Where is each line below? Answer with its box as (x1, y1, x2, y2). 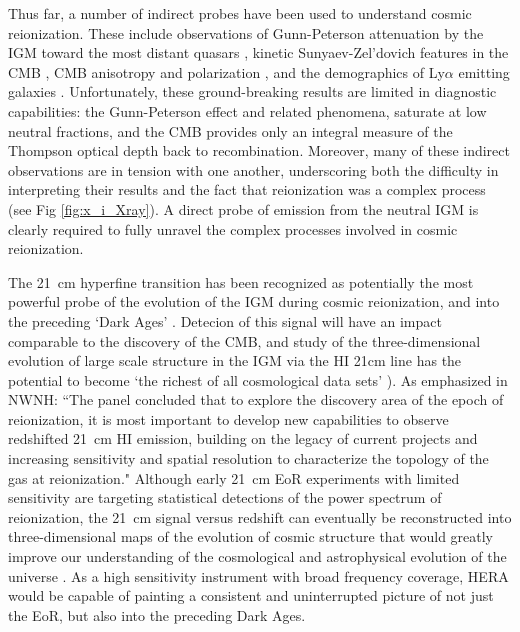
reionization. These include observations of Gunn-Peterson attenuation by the (8, 22, 484, 43)
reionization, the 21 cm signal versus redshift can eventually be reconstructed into (8, 506, 512, 527)
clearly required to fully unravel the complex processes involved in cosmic (8, 218, 458, 239)
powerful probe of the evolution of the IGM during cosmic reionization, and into (8, 291, 500, 312)
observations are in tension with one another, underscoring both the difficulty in (8, 159, 499, 180)
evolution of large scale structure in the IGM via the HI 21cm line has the (8, 350, 462, 371)
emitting (458, 61, 510, 82)
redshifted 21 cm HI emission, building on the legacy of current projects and (8, 428, 478, 449)
